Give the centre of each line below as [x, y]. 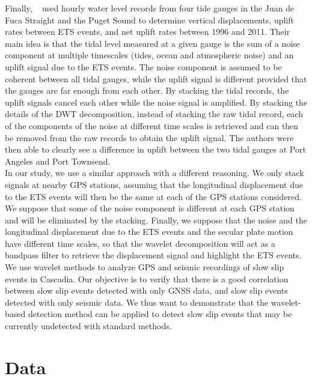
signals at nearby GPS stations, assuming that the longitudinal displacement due [154, 184]
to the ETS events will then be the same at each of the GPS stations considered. [153, 196]
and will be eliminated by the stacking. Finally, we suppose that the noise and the [156, 220]
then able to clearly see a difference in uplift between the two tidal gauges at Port [155, 149]
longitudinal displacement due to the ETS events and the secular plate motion [149, 232]
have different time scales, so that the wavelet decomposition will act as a [140, 243]
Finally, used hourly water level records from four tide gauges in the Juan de [150, 8]
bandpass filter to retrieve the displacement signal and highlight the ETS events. [153, 255]
